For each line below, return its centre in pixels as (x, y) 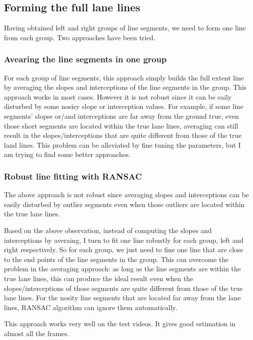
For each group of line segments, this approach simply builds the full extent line (124, 77)
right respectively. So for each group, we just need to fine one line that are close (124, 249)
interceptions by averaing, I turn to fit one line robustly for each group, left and (124, 240)
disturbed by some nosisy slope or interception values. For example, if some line (124, 106)
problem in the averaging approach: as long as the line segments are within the (123, 269)
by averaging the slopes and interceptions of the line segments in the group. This (125, 87)
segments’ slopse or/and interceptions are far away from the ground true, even (121, 116)
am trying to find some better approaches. (67, 154)
